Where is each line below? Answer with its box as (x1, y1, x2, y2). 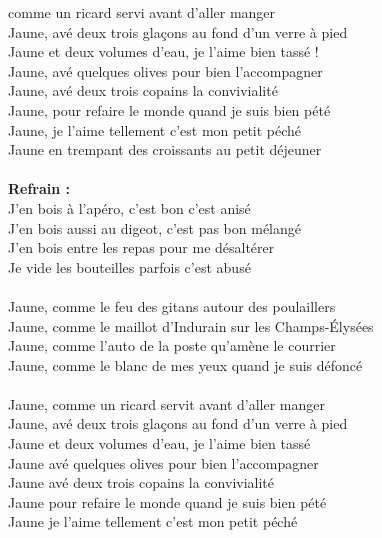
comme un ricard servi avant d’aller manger (8, 2, 276, 22)
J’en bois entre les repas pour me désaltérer (8, 237, 275, 258)
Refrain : (8, 178, 71, 199)
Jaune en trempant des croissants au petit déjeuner (8, 139, 322, 160)
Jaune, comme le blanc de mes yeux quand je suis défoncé (8, 354, 363, 375)
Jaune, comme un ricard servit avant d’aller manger (8, 393, 326, 414)
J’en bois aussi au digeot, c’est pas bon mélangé (8, 217, 302, 238)
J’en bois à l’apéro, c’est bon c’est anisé (8, 197, 251, 218)
